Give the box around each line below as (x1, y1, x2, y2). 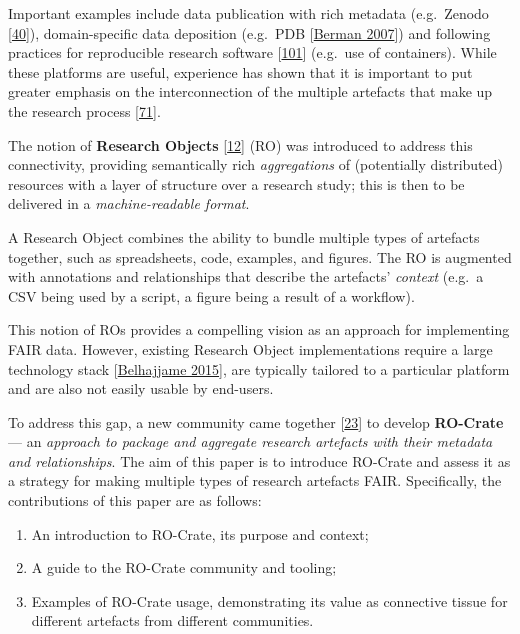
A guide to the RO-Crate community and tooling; (31, 557, 337, 578)
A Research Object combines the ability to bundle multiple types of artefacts (8, 226, 480, 247)
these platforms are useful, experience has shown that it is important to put (8, 61, 473, 82)
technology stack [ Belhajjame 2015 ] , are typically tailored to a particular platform (8, 358, 510, 379)
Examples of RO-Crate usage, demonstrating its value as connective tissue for (31, 590, 508, 611)
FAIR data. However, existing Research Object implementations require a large (8, 338, 493, 359)
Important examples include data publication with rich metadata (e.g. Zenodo (8, 3, 489, 23)
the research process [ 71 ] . (8, 100, 161, 121)
